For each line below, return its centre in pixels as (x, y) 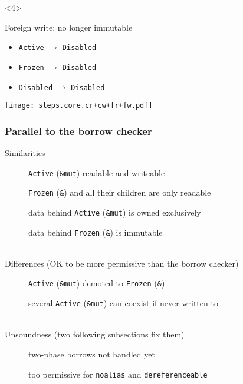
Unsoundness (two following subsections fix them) (95, 334)
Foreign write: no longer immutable (69, 27)
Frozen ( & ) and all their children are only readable (120, 192)
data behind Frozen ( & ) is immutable (96, 232)
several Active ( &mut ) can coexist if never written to (123, 303)
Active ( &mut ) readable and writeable (97, 172)
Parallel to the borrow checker (78, 130)
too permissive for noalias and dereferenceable (118, 374)
